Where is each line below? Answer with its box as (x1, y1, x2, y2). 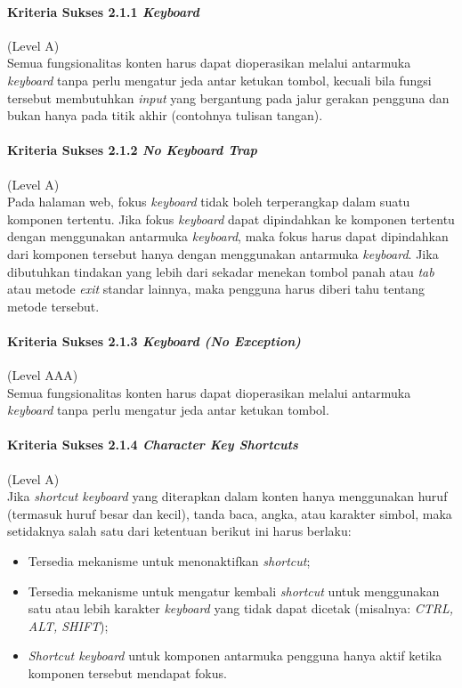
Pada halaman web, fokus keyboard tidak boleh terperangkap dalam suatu (7, 192, 410, 211)
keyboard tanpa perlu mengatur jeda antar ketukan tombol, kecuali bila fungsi (7, 70, 432, 89)
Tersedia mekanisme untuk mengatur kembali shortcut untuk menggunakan (28, 581, 440, 600)
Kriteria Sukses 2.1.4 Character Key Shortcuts (7, 435, 298, 454)
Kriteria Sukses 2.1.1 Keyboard (7, 2, 199, 20)
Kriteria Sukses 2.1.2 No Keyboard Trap (7, 141, 257, 159)
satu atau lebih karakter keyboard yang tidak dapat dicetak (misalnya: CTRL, (28, 599, 454, 618)
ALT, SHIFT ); (28, 616, 109, 635)
